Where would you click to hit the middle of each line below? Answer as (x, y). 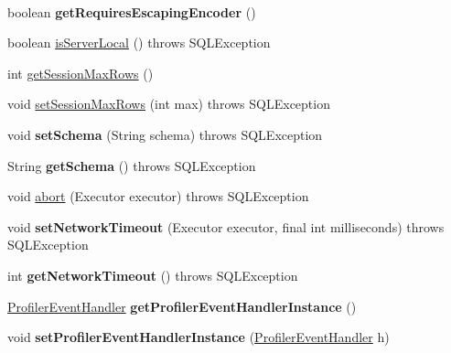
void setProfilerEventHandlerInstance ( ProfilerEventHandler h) (199, 337)
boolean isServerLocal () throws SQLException (139, 43)
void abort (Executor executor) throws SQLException (158, 196)
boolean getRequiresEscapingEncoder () (132, 11)
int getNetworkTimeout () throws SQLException (153, 275)
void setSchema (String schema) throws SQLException (165, 134)
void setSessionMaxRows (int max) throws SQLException (169, 104)
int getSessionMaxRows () (81, 73)
